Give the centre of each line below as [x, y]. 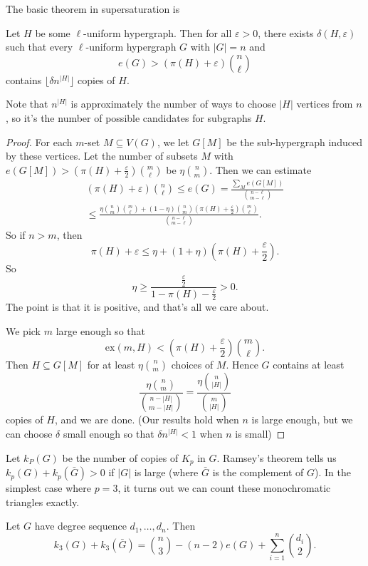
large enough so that [100, 331]
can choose [29, 434]
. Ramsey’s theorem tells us [277, 457]
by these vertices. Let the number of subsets [102, 156]
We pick [23, 331]
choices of [192, 364]
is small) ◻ [260, 434]
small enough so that [109, 434]
